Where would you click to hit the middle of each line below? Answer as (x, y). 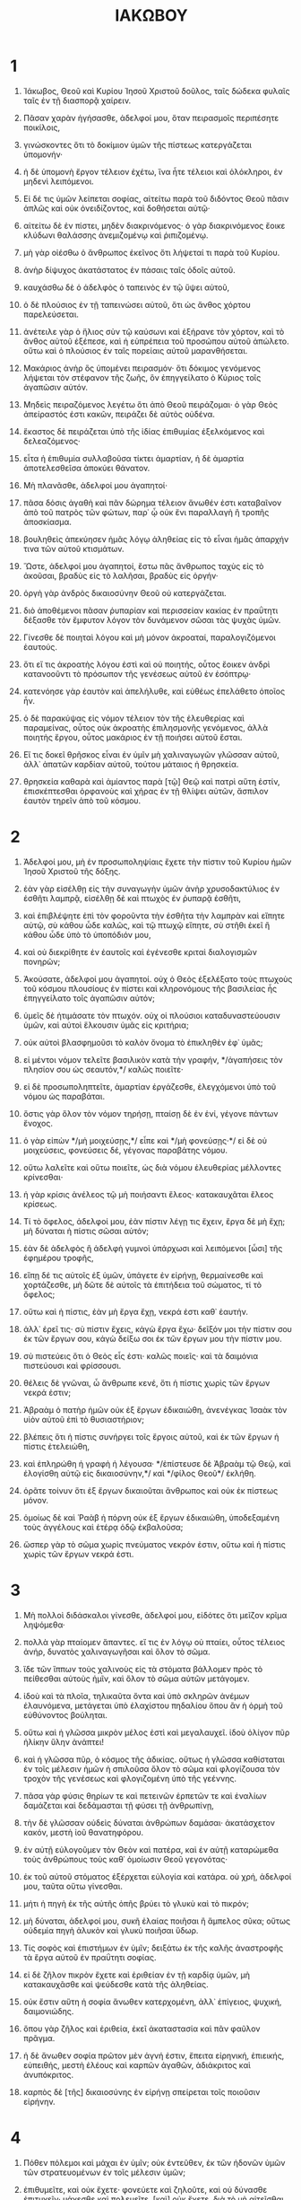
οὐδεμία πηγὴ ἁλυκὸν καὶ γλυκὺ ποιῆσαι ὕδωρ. (111, 1930)
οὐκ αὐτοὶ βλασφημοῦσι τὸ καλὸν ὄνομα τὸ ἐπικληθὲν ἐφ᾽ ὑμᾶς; (143, 1042)
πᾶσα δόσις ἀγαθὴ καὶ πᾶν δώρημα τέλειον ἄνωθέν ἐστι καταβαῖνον (152, 503)
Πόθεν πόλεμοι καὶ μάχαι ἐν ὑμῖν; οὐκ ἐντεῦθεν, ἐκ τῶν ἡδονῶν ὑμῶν (154, 2162)
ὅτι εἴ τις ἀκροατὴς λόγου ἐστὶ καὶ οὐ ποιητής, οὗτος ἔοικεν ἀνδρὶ (146, 664)
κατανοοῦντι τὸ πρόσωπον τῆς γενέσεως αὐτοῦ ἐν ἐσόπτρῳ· (137, 673)
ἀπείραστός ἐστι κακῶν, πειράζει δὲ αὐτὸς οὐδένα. (119, 414)
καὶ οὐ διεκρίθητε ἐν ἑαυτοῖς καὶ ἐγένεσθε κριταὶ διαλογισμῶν (140, 951)
